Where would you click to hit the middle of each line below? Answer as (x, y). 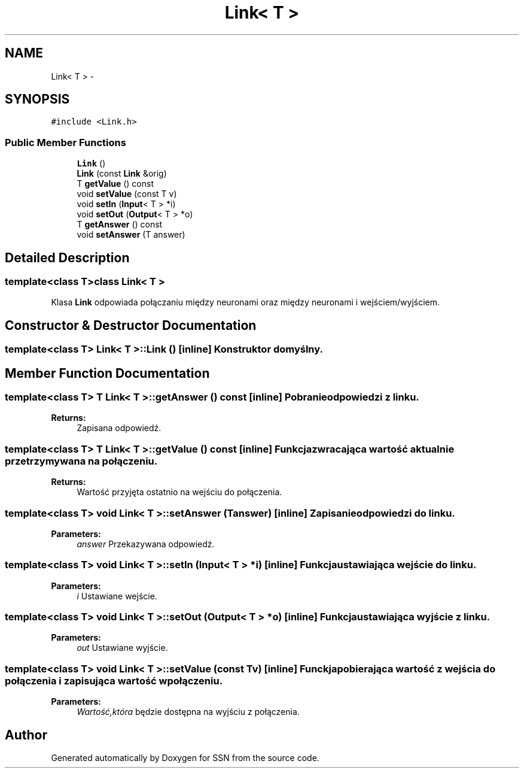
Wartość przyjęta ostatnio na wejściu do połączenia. (179, 492)
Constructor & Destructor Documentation (131, 325)
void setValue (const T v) (127, 194)
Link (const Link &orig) (122, 174)
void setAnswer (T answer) (131, 235)
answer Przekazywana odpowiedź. (146, 544)
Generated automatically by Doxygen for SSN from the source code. (185, 758)
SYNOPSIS (37, 99)
